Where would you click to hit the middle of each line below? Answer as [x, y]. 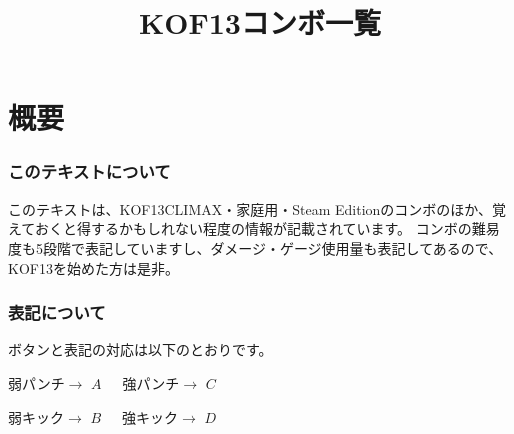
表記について [57, 312]
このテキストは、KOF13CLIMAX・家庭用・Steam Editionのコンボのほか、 [250, 208]
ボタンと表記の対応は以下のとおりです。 [140, 349]
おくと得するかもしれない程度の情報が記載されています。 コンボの [253, 228]
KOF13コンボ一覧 [260, 22]
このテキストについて [89, 171]
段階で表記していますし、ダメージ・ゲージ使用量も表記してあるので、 [272, 247]
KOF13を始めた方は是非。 [93, 267]
